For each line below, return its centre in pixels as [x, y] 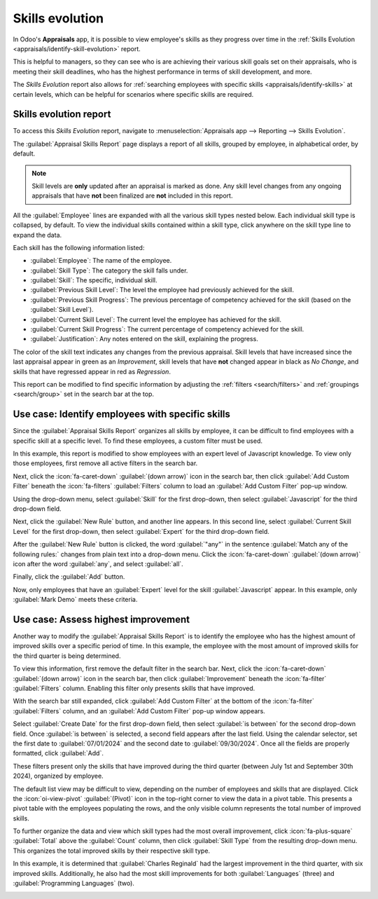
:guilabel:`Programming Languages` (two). [73, 884]
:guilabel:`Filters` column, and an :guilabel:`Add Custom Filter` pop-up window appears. [139, 711]
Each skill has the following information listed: [79, 247]
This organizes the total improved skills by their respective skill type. [111, 851]
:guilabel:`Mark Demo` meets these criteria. [75, 600]
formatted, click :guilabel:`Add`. [58, 753]
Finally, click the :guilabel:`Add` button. [69, 577]
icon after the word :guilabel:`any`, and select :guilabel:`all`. [98, 563]
